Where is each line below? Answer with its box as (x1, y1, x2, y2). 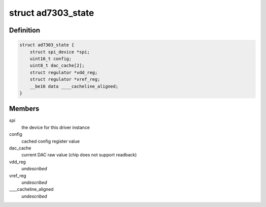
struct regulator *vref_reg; (30, 77, 100, 82)
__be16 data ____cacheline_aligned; (30, 84, 118, 89)
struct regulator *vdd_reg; (30, 69, 98, 75)
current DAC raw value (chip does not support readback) (21, 152, 137, 158)
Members (9, 105, 39, 113)
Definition (9, 26, 40, 34)
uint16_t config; (30, 56, 72, 61)
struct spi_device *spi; (30, 49, 90, 55)
